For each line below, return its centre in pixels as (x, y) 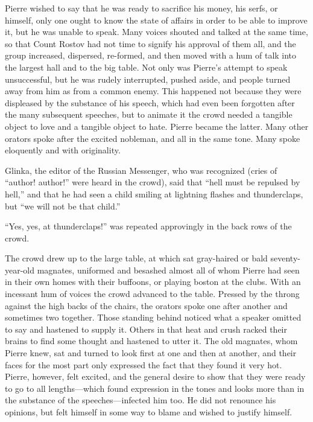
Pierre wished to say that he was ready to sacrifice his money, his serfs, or (141, 8)
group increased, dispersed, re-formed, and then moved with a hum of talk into (151, 55)
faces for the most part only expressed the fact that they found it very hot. (144, 364)
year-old (20, 270)
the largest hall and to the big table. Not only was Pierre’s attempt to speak (146, 67)
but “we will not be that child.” (63, 206)
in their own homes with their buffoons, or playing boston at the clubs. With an (153, 282)
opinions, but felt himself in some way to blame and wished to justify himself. (149, 412)
